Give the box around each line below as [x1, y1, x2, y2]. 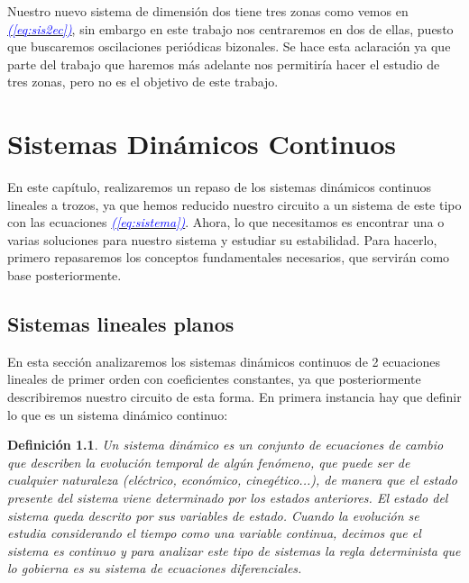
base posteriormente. [7, 266, 122, 285]
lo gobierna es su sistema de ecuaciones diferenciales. [7, 559, 302, 578]
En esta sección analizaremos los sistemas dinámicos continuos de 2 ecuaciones [7, 351, 441, 370]
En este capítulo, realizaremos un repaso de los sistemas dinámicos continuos [7, 178, 431, 196]
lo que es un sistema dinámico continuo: [7, 405, 228, 424]
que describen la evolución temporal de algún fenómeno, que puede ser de [7, 452, 410, 471]
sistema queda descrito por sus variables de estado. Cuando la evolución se [7, 506, 419, 524]
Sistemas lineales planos [7, 310, 234, 338]
